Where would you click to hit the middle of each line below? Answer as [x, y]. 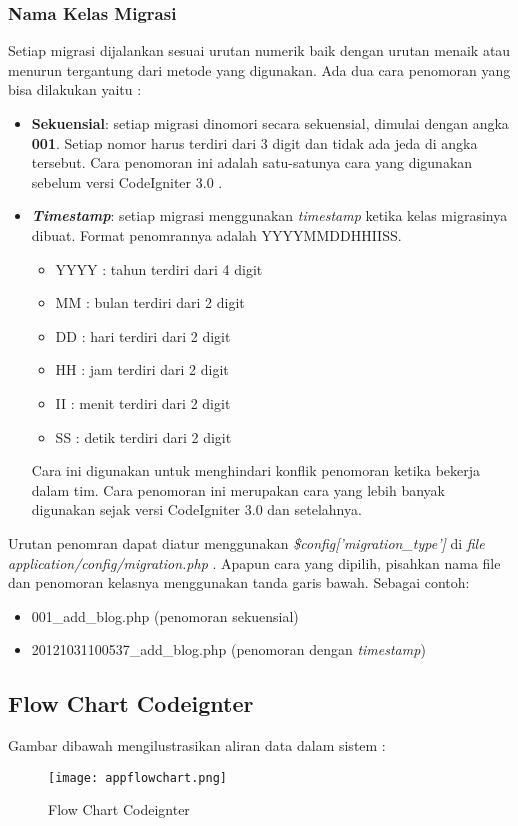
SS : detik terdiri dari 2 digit [143, 436]
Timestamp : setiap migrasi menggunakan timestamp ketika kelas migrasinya [269, 215]
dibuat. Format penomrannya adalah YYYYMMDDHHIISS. [216, 234]
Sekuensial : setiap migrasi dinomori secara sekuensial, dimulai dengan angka [270, 123]
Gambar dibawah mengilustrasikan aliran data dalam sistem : [197, 745]
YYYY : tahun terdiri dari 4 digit [159, 268]
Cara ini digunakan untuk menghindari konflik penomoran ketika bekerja [256, 470]
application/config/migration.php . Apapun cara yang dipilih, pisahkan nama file [254, 562]
